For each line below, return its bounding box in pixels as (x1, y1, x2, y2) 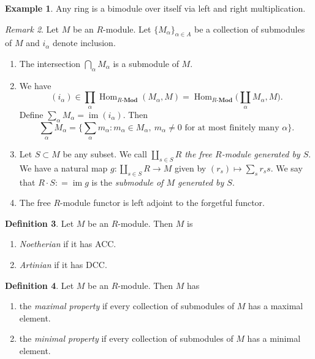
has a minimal (247, 332, 301, 345)
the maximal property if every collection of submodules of (19, 299, 235, 312)
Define (19, 108, 44, 120)
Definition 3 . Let (5, 216, 74, 229)
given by (174, 161, 207, 174)
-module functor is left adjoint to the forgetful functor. (60, 196, 265, 209)
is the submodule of (91, 175, 164, 188)
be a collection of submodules (194, 22, 305, 35)
